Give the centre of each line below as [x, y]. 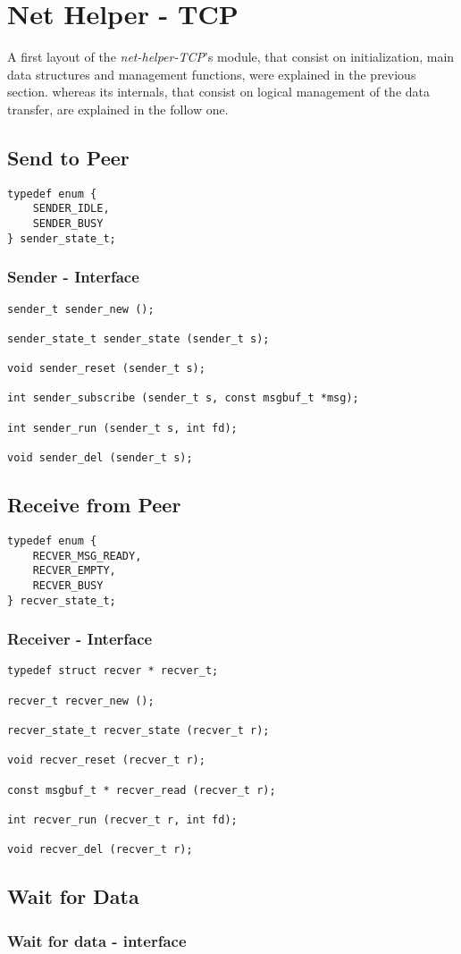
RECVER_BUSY [68, 585]
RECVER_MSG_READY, [87, 556]
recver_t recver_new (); [81, 701]
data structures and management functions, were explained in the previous [212, 74]
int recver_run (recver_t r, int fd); [122, 820]
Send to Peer [68, 157]
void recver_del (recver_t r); [100, 850]
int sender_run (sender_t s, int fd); [122, 428]
